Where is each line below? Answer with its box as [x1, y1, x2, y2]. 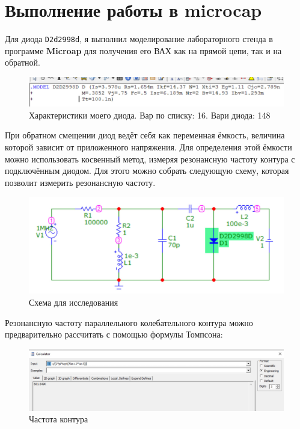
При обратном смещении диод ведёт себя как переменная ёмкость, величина [5, 129, 285, 141]
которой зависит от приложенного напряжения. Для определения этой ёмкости [5, 141, 292, 153]
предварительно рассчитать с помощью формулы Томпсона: [5, 328, 223, 341]
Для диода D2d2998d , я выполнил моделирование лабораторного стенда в [5, 32, 273, 45]
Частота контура [29, 413, 88, 425]
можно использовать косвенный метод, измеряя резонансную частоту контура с [5, 152, 295, 165]
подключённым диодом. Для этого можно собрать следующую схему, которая [5, 164, 289, 177]
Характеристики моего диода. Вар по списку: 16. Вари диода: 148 [29, 108, 271, 121]
